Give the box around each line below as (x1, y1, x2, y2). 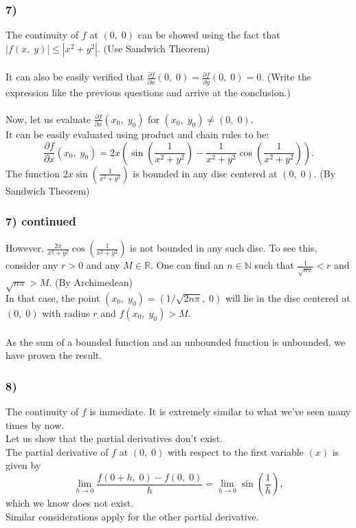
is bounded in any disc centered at (133, 166, 278, 180)
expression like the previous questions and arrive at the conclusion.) (5, 85, 291, 99)
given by (5, 458, 41, 472)
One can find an (156, 258, 224, 272)
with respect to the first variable (168, 444, 304, 459)
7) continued (5, 212, 76, 230)
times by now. (5, 417, 65, 432)
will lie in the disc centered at (225, 291, 351, 305)
